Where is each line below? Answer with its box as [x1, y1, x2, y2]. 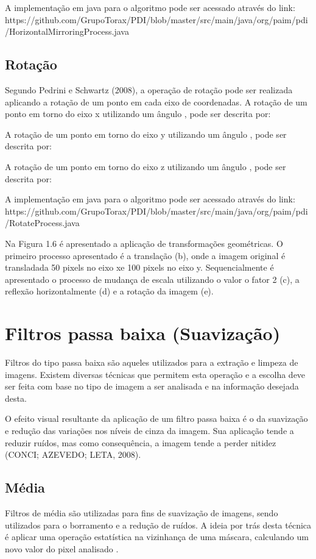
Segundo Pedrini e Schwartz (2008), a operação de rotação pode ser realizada [5, 83, 293, 96]
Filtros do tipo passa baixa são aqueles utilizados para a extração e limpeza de [5, 356, 298, 369]
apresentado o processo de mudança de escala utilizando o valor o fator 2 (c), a [5, 272, 300, 285]
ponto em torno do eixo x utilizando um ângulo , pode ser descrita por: [5, 107, 271, 120]
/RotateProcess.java [5, 216, 80, 229]
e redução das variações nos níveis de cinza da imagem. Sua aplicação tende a [5, 424, 294, 436]
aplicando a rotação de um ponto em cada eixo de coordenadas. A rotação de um [5, 95, 307, 108]
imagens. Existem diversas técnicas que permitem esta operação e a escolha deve [5, 368, 306, 380]
